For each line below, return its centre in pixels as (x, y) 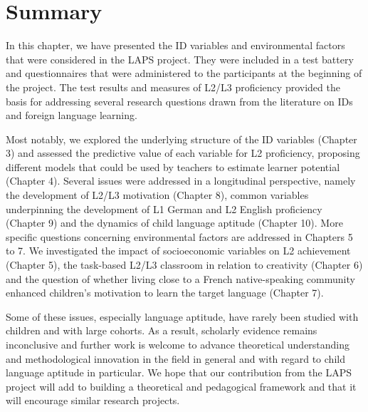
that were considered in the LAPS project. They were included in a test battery (180, 59)
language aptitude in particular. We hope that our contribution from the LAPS (179, 372)
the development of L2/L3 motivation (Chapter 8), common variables (157, 195)
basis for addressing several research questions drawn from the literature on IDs (179, 101)
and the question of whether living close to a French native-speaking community (180, 278)
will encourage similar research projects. (93, 400)
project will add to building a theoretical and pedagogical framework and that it (181, 386)
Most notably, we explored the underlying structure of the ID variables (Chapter (182, 139)
